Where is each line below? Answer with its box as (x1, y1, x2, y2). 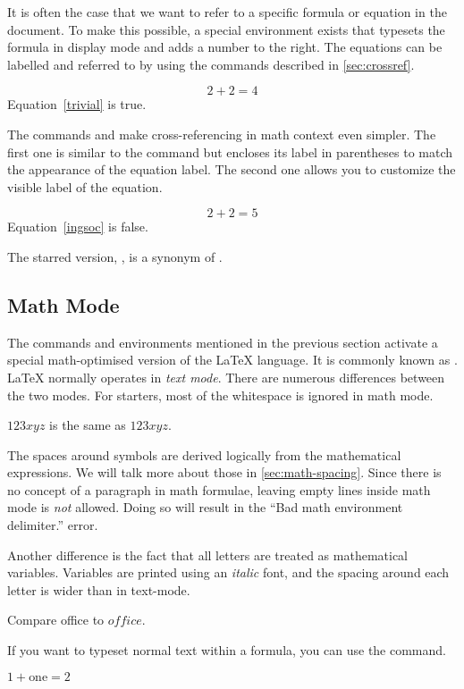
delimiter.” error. (7, 516, 98, 534)
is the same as (49, 416, 126, 434)
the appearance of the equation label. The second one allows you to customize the (7, 160, 456, 179)
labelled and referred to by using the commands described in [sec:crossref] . (7, 55, 415, 73)
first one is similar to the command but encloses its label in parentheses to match (7, 142, 453, 161)
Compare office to (7, 610, 105, 629)
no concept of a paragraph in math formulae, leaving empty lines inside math (7, 480, 431, 499)
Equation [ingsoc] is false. (7, 217, 148, 236)
